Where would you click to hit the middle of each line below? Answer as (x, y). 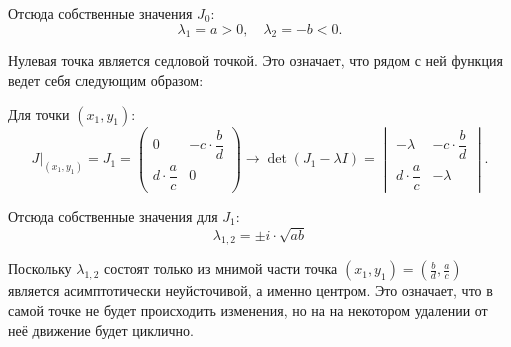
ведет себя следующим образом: (106, 79)
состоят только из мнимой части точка (221, 268)
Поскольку (40, 268)
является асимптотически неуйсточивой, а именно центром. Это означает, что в (250, 290)
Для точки (39, 113)
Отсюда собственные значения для (113, 215)
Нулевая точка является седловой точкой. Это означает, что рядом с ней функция (255, 60)
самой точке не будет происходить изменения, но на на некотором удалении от (248, 310)
